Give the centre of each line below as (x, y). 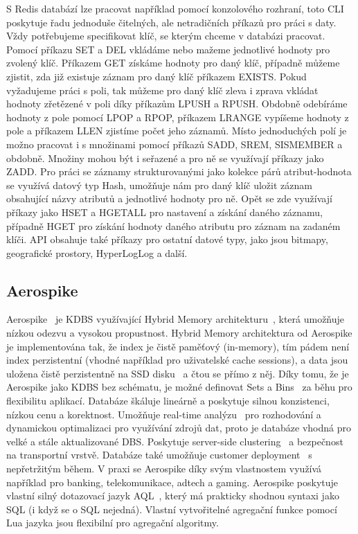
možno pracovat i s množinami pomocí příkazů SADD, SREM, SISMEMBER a (174, 144)
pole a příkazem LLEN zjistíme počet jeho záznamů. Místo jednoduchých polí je (177, 131)
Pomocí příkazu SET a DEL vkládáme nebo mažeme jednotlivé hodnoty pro (168, 49)
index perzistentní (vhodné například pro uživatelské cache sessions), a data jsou (177, 360)
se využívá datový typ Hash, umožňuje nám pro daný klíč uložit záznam (159, 185)
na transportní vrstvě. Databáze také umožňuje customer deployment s (159, 455)
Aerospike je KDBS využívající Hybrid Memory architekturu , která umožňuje (176, 319)
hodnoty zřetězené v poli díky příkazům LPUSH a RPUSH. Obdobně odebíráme (177, 104)
